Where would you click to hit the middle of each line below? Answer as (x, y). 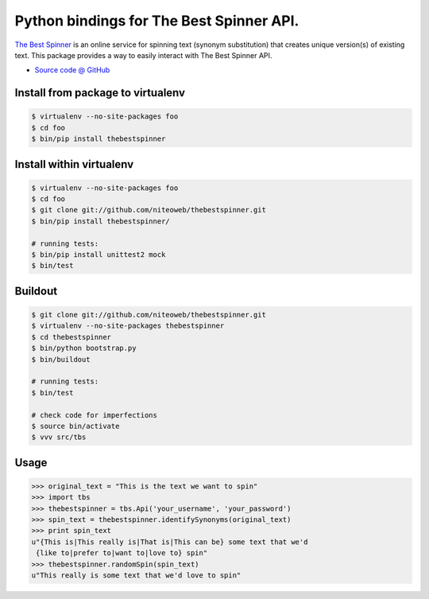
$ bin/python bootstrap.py (84, 348)
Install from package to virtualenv (100, 93)
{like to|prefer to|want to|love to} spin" (122, 553)
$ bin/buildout (61, 359)
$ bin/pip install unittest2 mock (99, 255)
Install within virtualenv (74, 164)
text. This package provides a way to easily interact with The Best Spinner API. (143, 55)
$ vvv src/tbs (59, 437)
